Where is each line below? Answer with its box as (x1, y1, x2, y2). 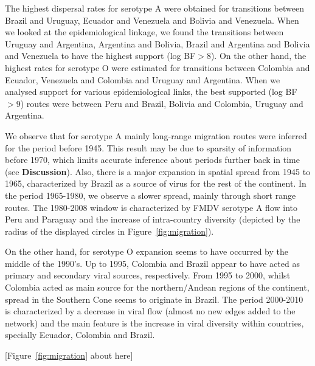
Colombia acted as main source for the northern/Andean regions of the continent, (5, 281, 310, 294)
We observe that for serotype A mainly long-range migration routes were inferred (5, 129, 307, 142)
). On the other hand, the (210, 49, 306, 62)
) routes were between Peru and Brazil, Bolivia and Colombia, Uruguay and (20, 97, 303, 109)
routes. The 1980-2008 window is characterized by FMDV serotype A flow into (5, 201, 298, 213)
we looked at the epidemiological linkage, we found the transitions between (5, 26, 284, 38)
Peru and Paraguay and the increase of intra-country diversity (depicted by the (5, 213, 300, 226)
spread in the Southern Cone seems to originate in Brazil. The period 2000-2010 (5, 292, 303, 305)
